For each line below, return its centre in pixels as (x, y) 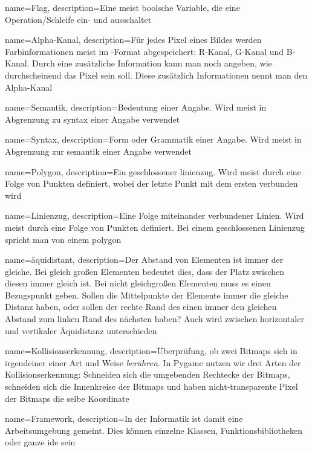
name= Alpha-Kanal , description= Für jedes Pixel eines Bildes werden (133, 40)
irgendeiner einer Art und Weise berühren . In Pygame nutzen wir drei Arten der (153, 362)
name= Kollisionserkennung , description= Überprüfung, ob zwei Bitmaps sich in (151, 351)
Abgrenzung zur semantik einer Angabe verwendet (99, 151)
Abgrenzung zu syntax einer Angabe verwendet (93, 119)
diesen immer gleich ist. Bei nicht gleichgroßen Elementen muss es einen (138, 283)
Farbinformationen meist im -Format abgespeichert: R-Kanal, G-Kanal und (145, 51)
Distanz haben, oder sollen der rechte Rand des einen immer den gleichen (141, 307)
